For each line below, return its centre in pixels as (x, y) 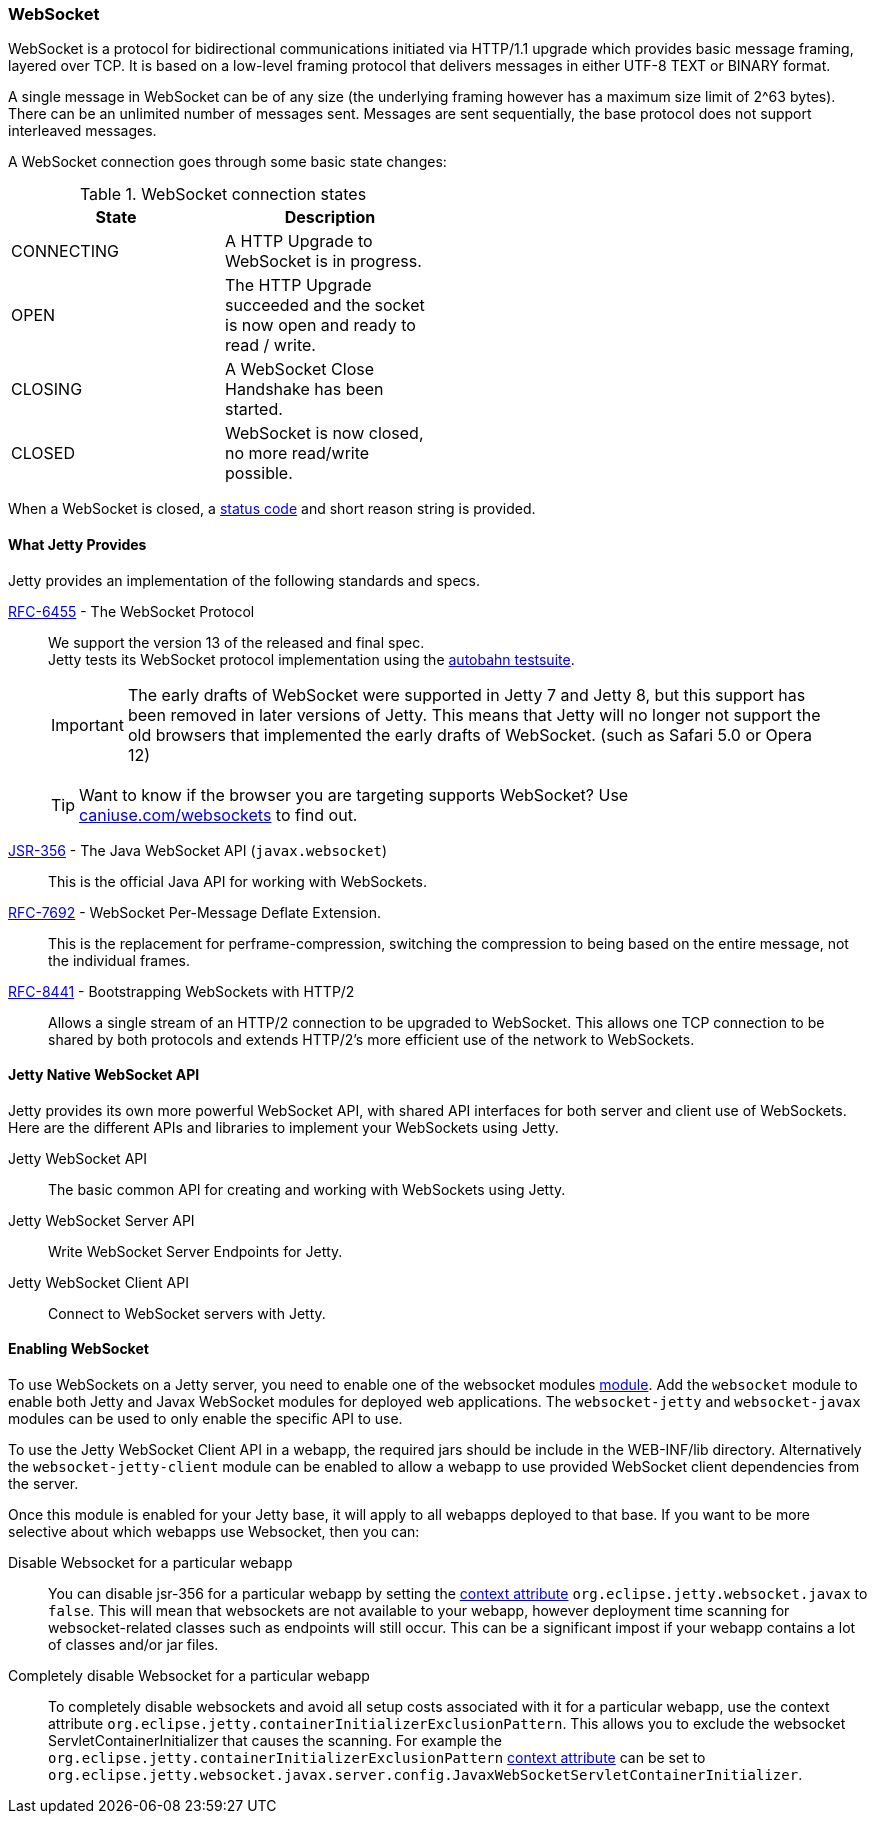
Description (330, 217)
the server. (43, 1484)
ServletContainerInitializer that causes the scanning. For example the (275, 1741)
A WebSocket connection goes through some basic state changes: (227, 162)
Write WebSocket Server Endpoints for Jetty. (195, 1251)
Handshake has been (304, 389)
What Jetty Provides (77, 544)
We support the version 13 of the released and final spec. (236, 642)
